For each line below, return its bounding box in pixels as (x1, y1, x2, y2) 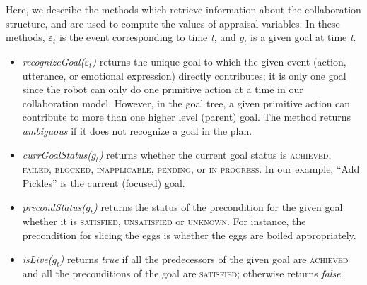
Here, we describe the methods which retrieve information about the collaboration (6, 2, 361, 16)
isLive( (22, 251, 52, 266)
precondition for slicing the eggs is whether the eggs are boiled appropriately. (22, 227, 356, 242)
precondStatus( (22, 199, 86, 214)
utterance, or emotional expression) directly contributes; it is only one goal (22, 68, 346, 83)
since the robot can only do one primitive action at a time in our (22, 82, 303, 97)
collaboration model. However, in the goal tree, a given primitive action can (22, 95, 351, 110)
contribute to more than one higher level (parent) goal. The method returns (22, 109, 351, 124)
